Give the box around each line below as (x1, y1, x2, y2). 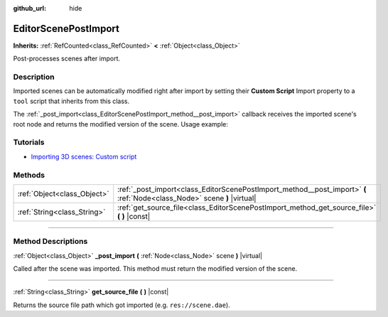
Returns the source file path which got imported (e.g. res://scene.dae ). (13, 301, 230, 309)
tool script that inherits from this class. (13, 97, 130, 105)
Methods (13, 170, 45, 180)
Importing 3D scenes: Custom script (31, 152, 137, 161)
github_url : (13, 4, 46, 12)
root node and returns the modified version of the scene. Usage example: (13, 119, 229, 128)
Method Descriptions (13, 237, 88, 247)
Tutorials (13, 137, 45, 147)
